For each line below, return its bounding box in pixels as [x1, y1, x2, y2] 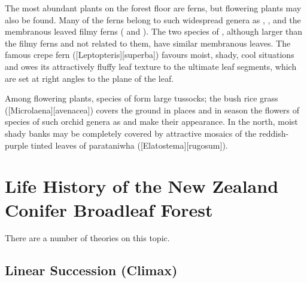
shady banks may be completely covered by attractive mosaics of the [5, 127, 257, 139]
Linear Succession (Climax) [5, 261, 178, 279]
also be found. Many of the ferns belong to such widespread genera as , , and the [5, 13, 301, 26]
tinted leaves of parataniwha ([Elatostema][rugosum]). [31, 139, 228, 151]
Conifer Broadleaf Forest [5, 197, 213, 222]
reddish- [259, 127, 289, 139]
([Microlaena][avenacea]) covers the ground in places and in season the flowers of [5, 103, 300, 116]
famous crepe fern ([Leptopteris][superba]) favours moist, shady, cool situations [5, 48, 294, 61]
